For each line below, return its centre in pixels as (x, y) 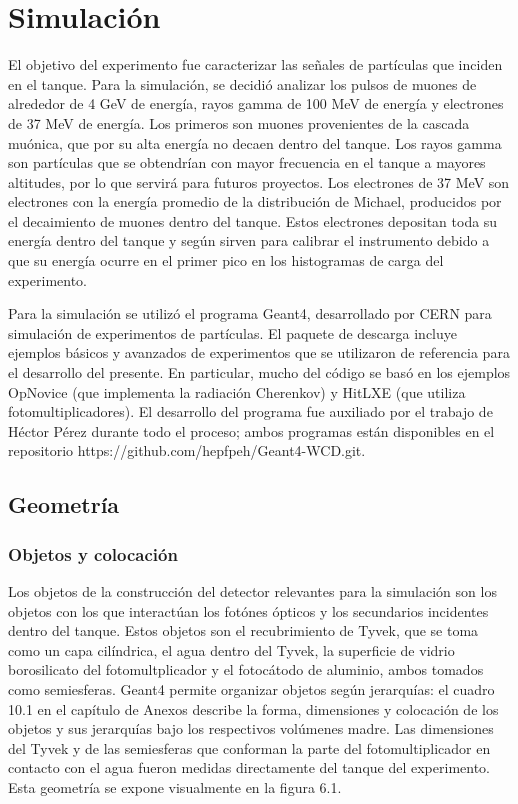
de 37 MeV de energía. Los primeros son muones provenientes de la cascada (239, 122)
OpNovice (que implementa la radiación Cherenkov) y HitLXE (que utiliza (237, 391)
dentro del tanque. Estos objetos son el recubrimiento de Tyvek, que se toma (243, 630)
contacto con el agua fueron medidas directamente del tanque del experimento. (249, 767)
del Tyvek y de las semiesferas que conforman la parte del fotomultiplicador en (249, 747)
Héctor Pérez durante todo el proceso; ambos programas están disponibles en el (251, 430)
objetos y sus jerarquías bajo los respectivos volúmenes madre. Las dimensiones (251, 728)
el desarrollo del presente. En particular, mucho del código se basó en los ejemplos (259, 372)
